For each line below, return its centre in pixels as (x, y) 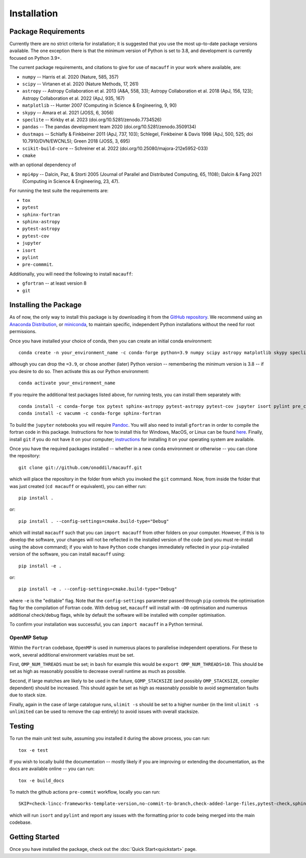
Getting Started (34, 837)
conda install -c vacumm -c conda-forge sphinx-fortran (90, 413)
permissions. (23, 332)
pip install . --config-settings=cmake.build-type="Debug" (94, 521)
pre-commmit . (38, 264)
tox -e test (33, 750)
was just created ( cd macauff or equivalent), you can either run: (78, 486)
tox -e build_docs (42, 780)
